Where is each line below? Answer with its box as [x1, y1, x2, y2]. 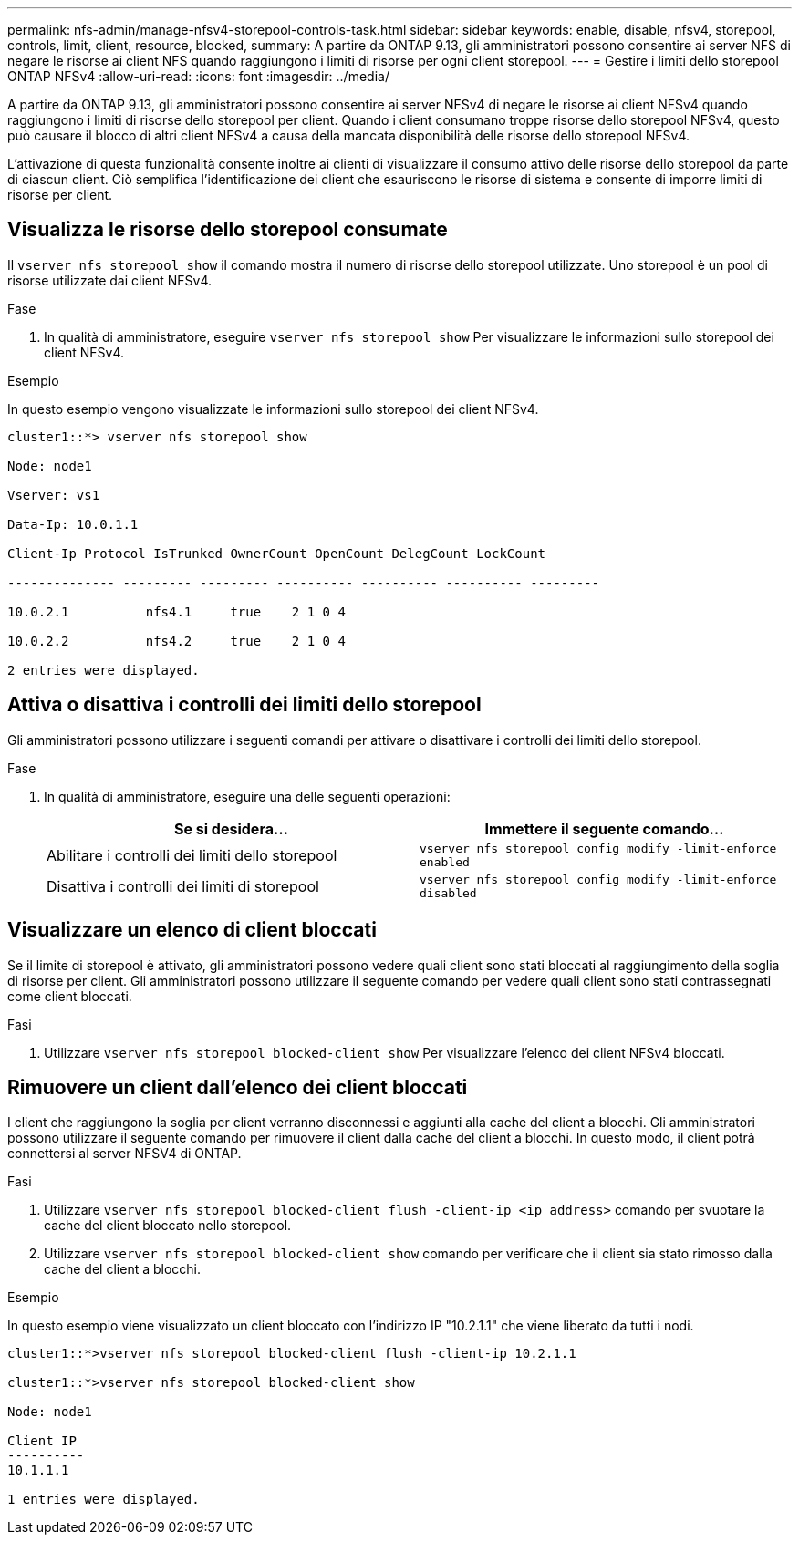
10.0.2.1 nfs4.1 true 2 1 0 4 [7, 604, 346, 619]
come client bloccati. [7, 988, 132, 1004]
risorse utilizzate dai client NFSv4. [7, 272, 212, 288]
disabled [420, 885, 477, 900]
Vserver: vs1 [7, 487, 100, 502]
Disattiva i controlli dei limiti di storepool [47, 876, 319, 895]
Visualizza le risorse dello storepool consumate [7, 218, 448, 242]
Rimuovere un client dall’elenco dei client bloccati [7, 1075, 468, 1099]
